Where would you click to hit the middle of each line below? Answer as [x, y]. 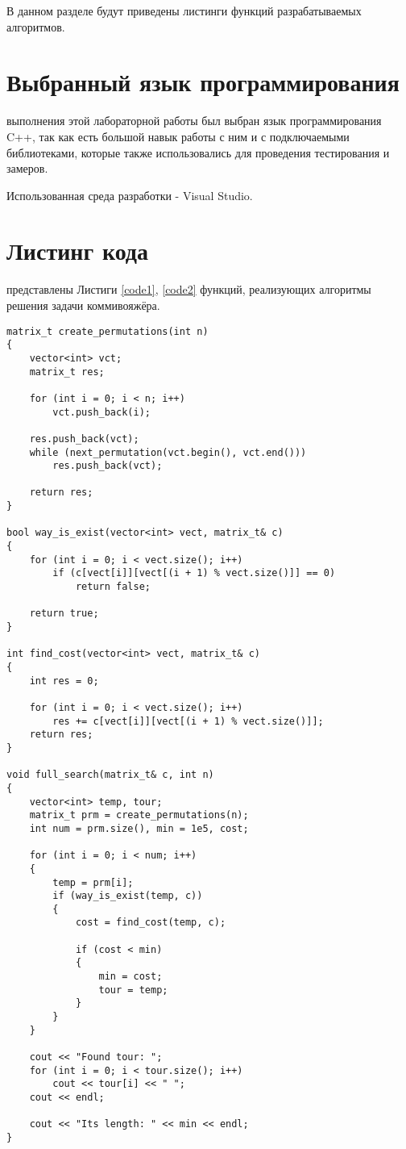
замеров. [27, 168]
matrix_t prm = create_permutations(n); [139, 815]
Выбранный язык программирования [203, 82]
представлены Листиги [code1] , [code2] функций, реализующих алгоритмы [189, 289]
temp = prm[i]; [93, 882]
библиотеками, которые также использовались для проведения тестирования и [198, 152]
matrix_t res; [67, 372]
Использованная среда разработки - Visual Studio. [130, 195]
